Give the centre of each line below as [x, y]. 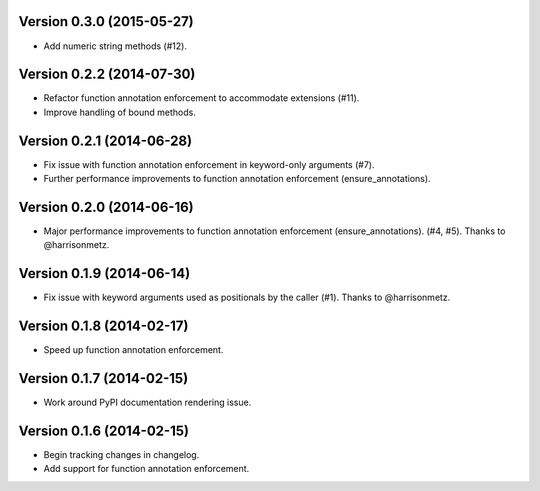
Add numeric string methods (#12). [115, 46]
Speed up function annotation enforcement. [133, 350]
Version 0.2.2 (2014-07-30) [107, 74]
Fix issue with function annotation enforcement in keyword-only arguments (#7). [209, 164]
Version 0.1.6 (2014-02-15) [104, 430]
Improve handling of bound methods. [120, 112]
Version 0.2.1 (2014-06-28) [105, 140]
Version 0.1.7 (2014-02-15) [103, 378]
